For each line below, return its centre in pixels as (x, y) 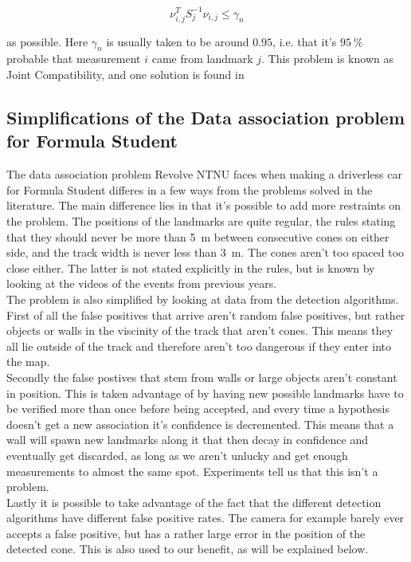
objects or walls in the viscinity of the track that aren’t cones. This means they (200, 330)
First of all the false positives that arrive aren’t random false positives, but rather (206, 314)
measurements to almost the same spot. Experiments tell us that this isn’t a (192, 471)
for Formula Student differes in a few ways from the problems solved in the (190, 189)
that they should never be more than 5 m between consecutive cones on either (198, 236)
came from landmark (202, 59)
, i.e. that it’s (305, 41)
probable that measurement (74, 59)
